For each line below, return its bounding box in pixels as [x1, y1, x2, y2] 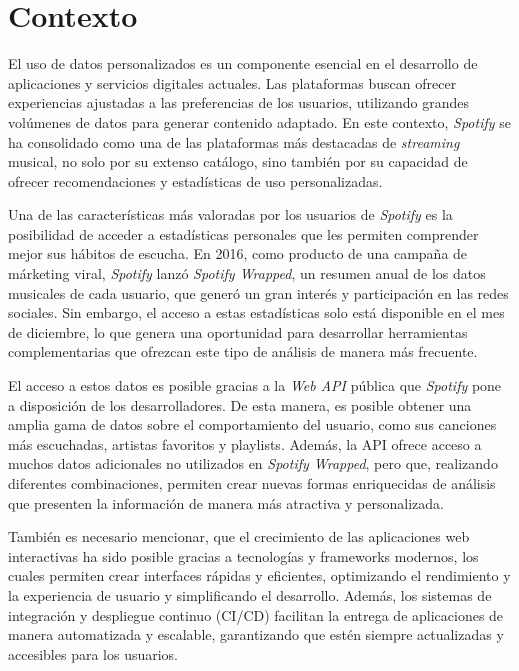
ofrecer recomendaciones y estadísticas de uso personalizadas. [8, 170, 383, 191]
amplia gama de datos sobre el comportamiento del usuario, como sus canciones [8, 414, 497, 435]
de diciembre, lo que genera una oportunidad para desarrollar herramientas [8, 321, 468, 342]
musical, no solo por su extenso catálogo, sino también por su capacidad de [8, 151, 468, 172]
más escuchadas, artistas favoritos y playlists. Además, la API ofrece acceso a [8, 433, 482, 454]
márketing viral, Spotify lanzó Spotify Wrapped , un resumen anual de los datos [8, 263, 486, 284]
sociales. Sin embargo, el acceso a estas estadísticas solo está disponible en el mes [8, 302, 505, 323]
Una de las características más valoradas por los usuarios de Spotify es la [8, 204, 453, 225]
